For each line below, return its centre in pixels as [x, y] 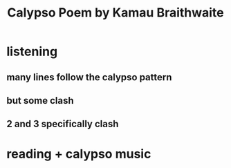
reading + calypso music [79, 154]
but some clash [40, 101]
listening [32, 52]
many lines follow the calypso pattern [89, 77]
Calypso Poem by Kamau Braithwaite [115, 13]
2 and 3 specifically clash [63, 124]
